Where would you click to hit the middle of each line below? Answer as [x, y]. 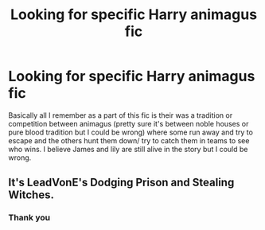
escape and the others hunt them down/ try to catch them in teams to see [129, 140]
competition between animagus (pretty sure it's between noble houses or [129, 123]
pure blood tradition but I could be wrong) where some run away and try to [131, 132]
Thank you [29, 218]
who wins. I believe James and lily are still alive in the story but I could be [128, 149]
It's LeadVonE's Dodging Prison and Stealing [121, 183]
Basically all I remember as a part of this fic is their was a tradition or [121, 115]
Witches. [31, 195]
